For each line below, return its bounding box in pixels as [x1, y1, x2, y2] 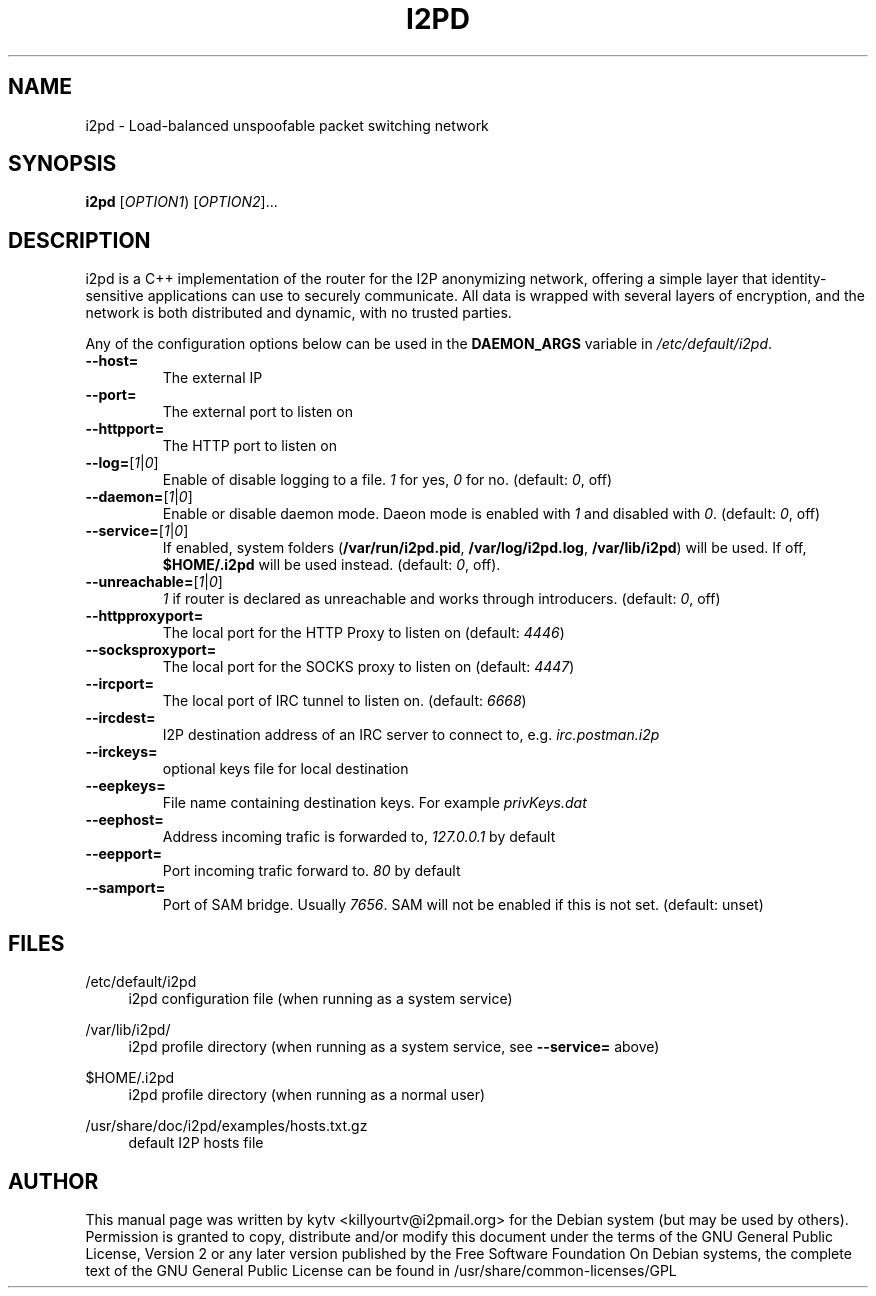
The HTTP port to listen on [162, 437, 337, 455]
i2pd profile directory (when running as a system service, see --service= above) [128, 1038, 660, 1056]
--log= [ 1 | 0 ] [85, 454, 159, 472]
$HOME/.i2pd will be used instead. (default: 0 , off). [162, 556, 501, 574]
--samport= [85, 879, 166, 897]
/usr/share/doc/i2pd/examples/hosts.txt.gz [85, 1117, 368, 1135]
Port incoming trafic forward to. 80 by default [162, 862, 461, 880]
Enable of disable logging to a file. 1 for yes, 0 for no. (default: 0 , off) [162, 471, 612, 489]
